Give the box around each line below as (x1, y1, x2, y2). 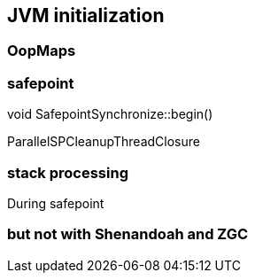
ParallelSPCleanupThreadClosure (7, 134, 200, 150)
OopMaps (7, 42, 76, 60)
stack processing (7, 163, 128, 182)
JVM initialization (7, 4, 165, 27)
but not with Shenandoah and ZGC (7, 225, 249, 244)
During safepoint (7, 195, 104, 211)
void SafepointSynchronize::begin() (7, 106, 213, 122)
